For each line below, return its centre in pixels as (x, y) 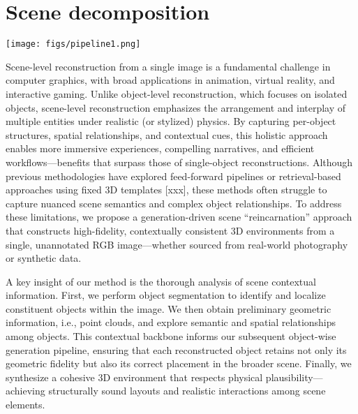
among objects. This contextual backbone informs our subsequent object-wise (171, 336)
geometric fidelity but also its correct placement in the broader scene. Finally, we (179, 363)
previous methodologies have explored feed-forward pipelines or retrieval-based (173, 176)
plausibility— (294, 377)
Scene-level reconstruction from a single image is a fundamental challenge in (168, 66)
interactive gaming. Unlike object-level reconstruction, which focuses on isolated (177, 93)
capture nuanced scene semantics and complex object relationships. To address (174, 203)
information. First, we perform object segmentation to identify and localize (166, 295)
